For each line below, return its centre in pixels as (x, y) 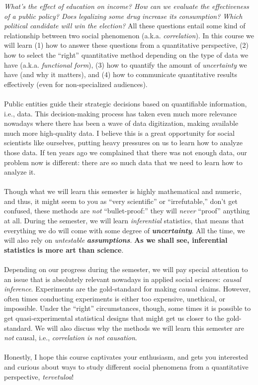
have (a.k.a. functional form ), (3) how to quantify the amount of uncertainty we (126, 64)
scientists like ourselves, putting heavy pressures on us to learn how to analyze (123, 143)
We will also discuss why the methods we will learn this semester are (140, 328)
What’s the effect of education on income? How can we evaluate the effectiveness (127, 6)
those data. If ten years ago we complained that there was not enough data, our (126, 152)
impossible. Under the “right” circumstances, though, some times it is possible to (128, 308)
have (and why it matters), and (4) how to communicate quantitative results (121, 74)
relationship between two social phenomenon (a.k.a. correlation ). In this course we (129, 35)
